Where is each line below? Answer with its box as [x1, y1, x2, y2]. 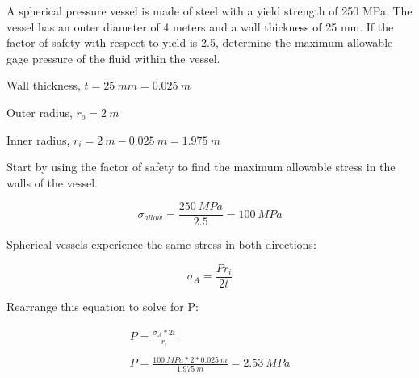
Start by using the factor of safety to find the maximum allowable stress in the [6, 158, 396, 175]
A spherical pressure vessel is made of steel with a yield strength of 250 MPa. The [6, 2, 413, 19]
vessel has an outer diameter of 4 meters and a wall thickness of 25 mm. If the [6, 18, 394, 35]
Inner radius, [6, 131, 70, 148]
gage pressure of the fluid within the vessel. [6, 49, 220, 66]
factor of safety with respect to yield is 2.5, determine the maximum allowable [6, 34, 393, 51]
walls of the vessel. [6, 174, 98, 191]
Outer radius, [6, 103, 73, 120]
